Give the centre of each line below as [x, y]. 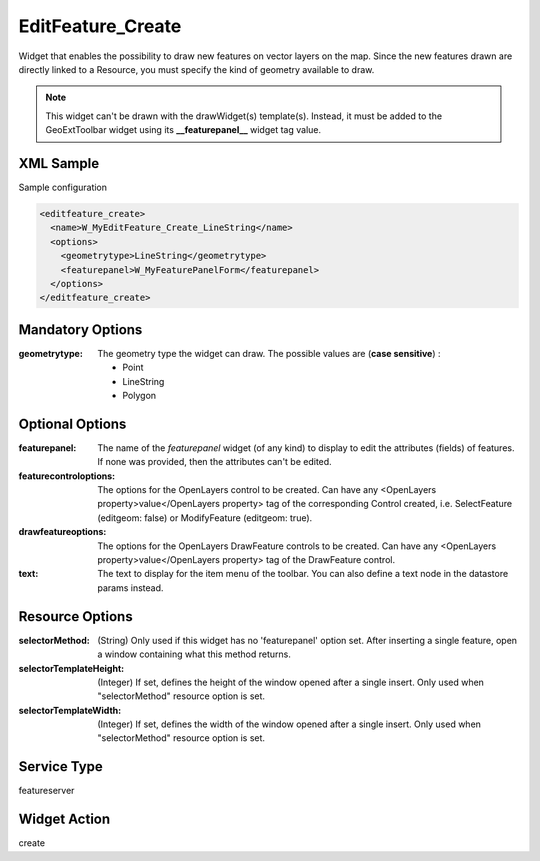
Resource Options [76, 616]
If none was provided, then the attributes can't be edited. [214, 462]
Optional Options [72, 423]
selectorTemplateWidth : [70, 710]
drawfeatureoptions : [62, 532]
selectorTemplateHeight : [71, 668]
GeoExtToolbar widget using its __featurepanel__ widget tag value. [183, 130]
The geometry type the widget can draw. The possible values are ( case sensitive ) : [269, 353]
